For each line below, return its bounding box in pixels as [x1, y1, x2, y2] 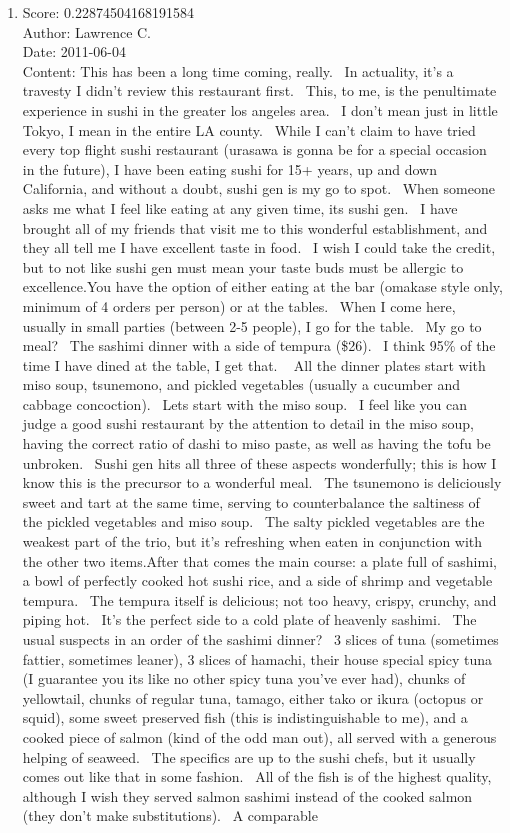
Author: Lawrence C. [22, 21, 152, 42]
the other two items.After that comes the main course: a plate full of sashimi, [22, 550, 497, 571]
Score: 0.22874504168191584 [22, 2, 194, 22]
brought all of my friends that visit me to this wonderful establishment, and [22, 217, 488, 238]
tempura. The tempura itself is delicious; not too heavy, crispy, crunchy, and [22, 589, 497, 610]
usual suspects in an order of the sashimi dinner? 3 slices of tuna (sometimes [22, 629, 499, 649]
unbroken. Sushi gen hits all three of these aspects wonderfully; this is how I [22, 452, 497, 473]
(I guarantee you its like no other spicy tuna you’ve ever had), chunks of [22, 668, 466, 689]
